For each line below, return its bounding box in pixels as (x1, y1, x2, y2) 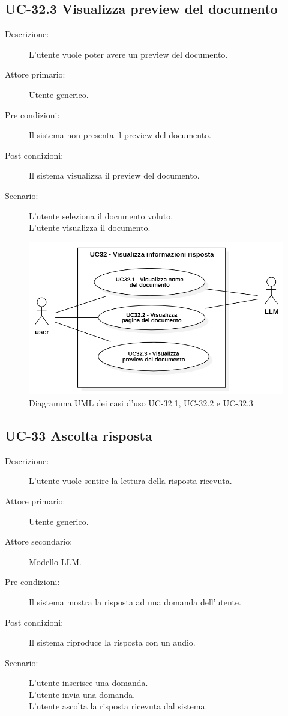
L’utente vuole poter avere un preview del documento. (29, 47, 228, 60)
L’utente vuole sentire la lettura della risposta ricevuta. (29, 474, 232, 487)
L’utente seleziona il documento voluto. (29, 209, 173, 222)
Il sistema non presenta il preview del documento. (29, 129, 212, 141)
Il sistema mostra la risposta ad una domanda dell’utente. (29, 595, 241, 608)
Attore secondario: (5, 535, 73, 548)
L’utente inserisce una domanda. (29, 676, 148, 689)
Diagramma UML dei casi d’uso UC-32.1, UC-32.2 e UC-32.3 (29, 396, 253, 409)
